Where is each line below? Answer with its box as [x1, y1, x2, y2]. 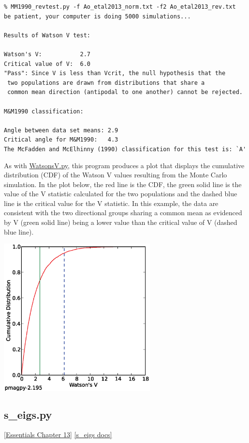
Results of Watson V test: [4, 32, 90, 39]
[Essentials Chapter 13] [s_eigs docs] [4, 429, 112, 440]
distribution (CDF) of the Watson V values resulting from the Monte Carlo [4, 170, 227, 180]
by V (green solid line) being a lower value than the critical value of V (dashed [4, 217, 237, 227]
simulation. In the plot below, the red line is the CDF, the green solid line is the [4, 179, 242, 189]
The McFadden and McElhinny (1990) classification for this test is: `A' [4, 145, 247, 153]
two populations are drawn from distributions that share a [7, 79, 205, 86]
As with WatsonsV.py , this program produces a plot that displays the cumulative [4, 160, 245, 170]
